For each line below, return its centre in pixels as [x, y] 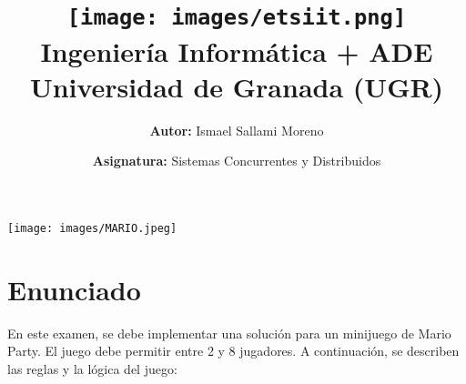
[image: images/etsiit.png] [237, 18]
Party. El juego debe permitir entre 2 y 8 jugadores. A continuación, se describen [233, 351]
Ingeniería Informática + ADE [237, 51]
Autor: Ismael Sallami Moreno [237, 130]
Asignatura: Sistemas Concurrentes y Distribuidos [237, 161]
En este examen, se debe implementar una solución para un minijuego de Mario [229, 333]
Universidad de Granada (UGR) [237, 86]
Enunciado [74, 289]
